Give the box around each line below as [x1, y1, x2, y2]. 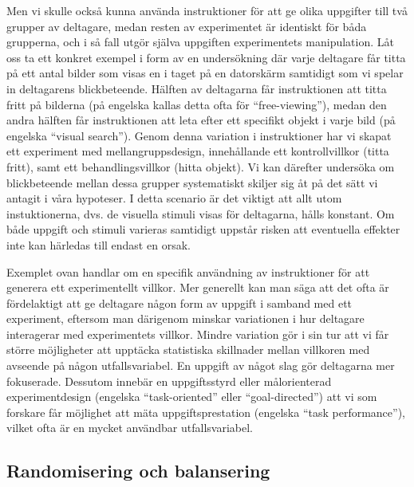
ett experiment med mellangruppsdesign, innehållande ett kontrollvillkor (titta [6, 143, 389, 159]
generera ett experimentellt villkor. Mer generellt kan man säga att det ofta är [6, 279, 389, 296]
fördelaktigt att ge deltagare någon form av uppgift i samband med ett [6, 294, 353, 311]
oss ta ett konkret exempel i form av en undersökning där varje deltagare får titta [6, 49, 406, 65]
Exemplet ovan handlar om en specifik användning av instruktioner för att [6, 263, 370, 280]
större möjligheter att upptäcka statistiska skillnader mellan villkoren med [6, 341, 370, 358]
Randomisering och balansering [6, 458, 270, 483]
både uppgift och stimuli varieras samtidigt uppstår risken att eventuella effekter [6, 221, 400, 238]
